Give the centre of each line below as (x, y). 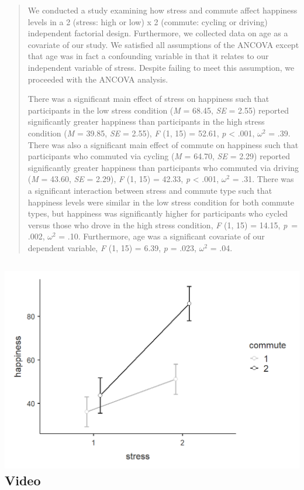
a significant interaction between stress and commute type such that (150, 190)
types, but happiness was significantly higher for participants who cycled (158, 213)
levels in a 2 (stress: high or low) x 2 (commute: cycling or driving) (148, 21)
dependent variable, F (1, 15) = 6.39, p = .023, (112, 247)
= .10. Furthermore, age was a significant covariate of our (162, 236)
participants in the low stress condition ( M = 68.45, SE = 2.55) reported (158, 110)
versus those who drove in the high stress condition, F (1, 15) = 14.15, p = (163, 225)
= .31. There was (263, 179)
